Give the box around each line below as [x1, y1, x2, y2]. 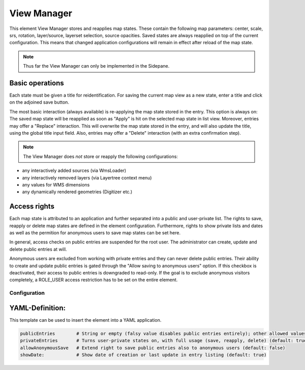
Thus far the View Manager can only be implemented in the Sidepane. [23, 63, 170, 69]
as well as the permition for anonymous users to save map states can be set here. [9, 230, 181, 236]
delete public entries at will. [9, 246, 67, 252]
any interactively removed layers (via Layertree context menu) [22, 174, 152, 180]
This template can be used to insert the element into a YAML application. [9, 317, 162, 323]
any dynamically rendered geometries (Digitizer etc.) [22, 189, 133, 195]
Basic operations [9, 79, 65, 87]
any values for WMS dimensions [22, 181, 90, 188]
